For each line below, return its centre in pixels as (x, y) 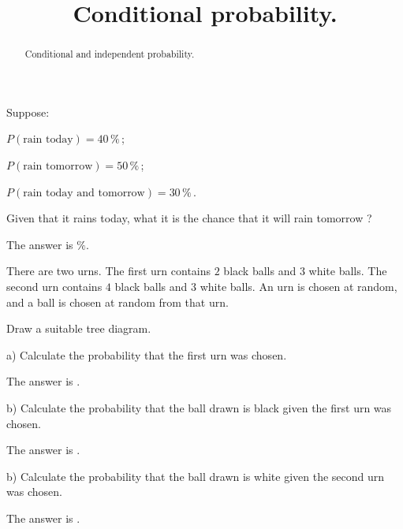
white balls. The (348, 271)
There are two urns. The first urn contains (109, 271)
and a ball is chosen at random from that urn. (118, 302)
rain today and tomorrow (84, 193)
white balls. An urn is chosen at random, (299, 286)
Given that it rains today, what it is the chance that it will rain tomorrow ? (189, 218)
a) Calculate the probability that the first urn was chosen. (147, 354)
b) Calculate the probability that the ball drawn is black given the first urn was (199, 407)
